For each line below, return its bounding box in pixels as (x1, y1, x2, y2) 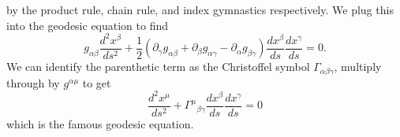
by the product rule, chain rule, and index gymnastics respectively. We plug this (6, 2, 394, 17)
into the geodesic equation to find (6, 17, 169, 33)
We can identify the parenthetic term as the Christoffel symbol (6, 58, 310, 75)
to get (82, 74, 111, 91)
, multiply (334, 58, 382, 75)
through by (6, 74, 60, 91)
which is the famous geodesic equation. (6, 115, 194, 131)
